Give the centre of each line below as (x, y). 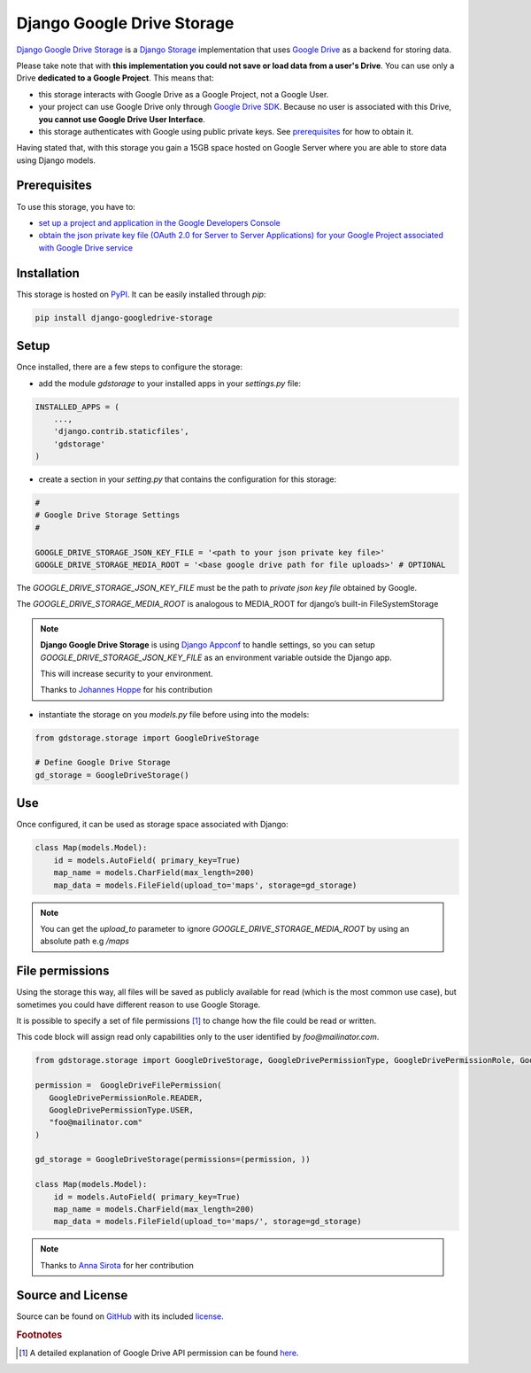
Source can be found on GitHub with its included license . (120, 1316)
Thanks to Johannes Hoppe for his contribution (126, 690)
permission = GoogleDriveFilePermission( (128, 1086)
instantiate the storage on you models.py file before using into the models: (174, 714)
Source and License (72, 1295)
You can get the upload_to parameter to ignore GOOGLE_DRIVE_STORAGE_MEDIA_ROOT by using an (225, 928)
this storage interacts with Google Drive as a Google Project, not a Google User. (184, 94)
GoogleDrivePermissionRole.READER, (126, 1098)
